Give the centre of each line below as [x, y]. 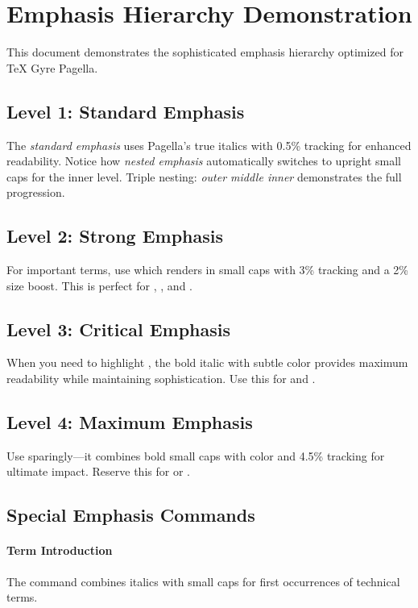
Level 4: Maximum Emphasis [130, 422]
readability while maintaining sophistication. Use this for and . [161, 379]
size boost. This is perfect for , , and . [99, 285]
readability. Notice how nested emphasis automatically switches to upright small [204, 161]
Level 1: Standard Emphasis [126, 111]
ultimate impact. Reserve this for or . [98, 471]
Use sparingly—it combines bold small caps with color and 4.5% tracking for [196, 455]
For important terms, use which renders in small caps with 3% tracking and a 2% [207, 270]
